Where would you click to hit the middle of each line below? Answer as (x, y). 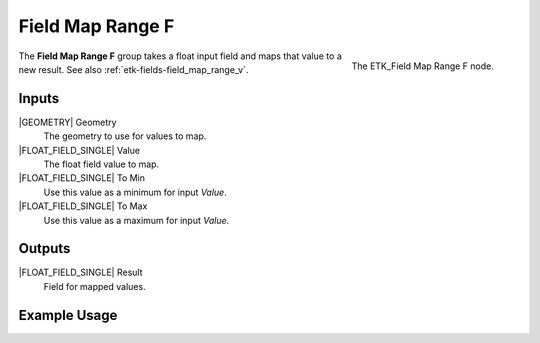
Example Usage (68, 315)
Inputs (39, 98)
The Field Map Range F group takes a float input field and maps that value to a (180, 56)
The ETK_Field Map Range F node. (422, 66)
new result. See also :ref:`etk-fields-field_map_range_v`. (133, 69)
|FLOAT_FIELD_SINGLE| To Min (81, 178)
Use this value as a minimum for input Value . (135, 192)
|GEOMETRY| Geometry (67, 122)
